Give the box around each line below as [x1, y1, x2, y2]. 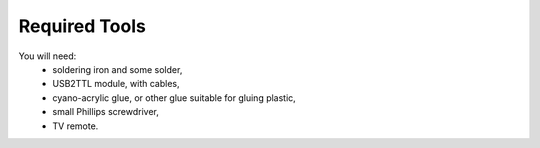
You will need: [18, 50, 77, 62]
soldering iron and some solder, [52, 63, 183, 75]
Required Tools [18, 15, 147, 37]
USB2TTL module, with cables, [52, 78, 180, 90]
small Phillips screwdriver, [52, 106, 160, 118]
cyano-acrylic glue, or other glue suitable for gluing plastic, [52, 91, 297, 104]
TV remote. [52, 120, 99, 132]
